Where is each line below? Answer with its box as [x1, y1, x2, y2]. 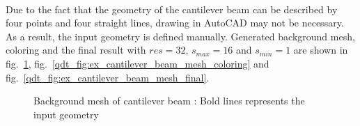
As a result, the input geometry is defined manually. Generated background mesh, [6, 29, 355, 43]
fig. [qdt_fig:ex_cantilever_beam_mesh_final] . [6, 70, 210, 84]
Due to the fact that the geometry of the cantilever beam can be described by [6, 1, 338, 16]
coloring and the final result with [6, 42, 146, 57]
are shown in [293, 42, 348, 57]
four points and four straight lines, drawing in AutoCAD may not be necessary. [6, 15, 344, 30]
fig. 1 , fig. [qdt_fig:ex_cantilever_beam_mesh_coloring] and [6, 56, 269, 70]
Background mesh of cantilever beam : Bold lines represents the [33, 93, 305, 108]
